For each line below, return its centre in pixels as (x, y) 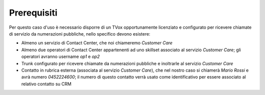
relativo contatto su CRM (46, 84)
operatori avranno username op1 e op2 (61, 57)
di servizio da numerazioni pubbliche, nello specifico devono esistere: (80, 34)
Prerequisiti (33, 13)
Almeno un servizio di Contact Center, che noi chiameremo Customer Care (97, 43)
